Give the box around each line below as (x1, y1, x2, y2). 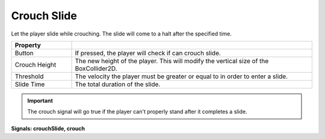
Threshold (14, 72, 44, 81)
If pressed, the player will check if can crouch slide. (75, 49, 221, 57)
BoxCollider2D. (75, 64, 117, 72)
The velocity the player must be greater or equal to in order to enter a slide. (75, 72, 288, 81)
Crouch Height (14, 60, 57, 69)
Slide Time (14, 80, 45, 88)
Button (14, 49, 34, 57)
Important (27, 97, 54, 104)
